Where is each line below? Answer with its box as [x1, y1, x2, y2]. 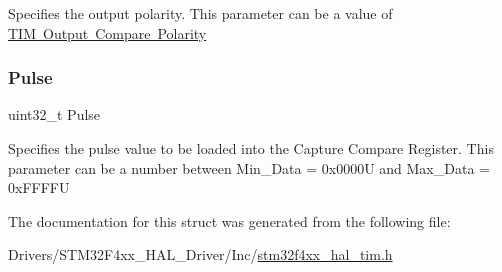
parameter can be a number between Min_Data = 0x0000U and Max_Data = [8, 157, 490, 178]
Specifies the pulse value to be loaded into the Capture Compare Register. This [8, 138, 494, 158]
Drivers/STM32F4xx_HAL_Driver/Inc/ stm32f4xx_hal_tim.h [8, 244, 393, 265]
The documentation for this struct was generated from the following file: [8, 210, 451, 231]
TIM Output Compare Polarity [8, 22, 207, 43]
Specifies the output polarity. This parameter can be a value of [8, 3, 393, 23]
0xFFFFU [8, 177, 70, 198]
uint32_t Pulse [8, 104, 101, 125]
